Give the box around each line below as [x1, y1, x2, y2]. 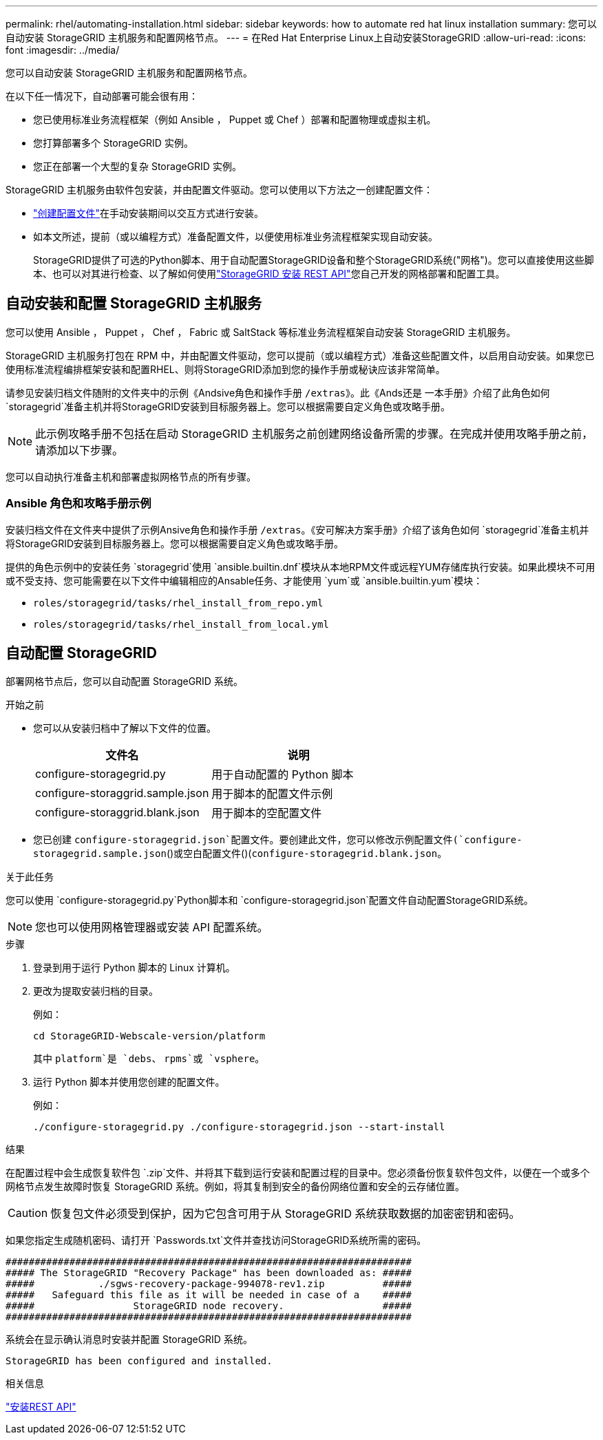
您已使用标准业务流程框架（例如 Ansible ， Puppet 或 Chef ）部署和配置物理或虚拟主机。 [33, 114, 436, 125]
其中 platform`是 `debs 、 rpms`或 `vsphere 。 [33, 1052, 265, 1065]
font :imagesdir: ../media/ [6, 44, 120, 56]
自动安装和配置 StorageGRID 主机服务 [6, 295, 262, 313]
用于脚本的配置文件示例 [211, 787, 333, 801]
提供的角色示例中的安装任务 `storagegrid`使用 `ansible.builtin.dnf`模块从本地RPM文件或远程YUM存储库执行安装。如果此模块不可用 [6, 560, 595, 573]
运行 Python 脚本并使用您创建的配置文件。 [33, 1076, 225, 1088]
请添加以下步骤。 [35, 443, 124, 457]
